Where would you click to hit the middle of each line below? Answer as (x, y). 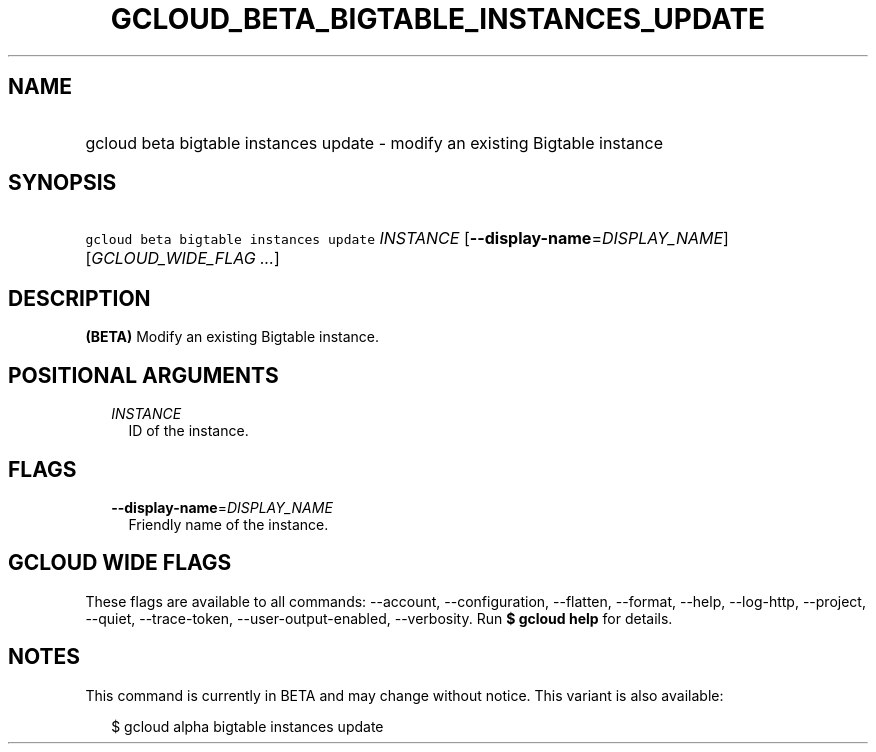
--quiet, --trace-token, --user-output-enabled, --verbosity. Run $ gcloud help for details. (379, 618)
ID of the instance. (188, 431)
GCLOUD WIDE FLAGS (120, 563)
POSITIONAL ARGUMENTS (143, 375)
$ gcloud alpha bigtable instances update (247, 726)
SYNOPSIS (62, 183)
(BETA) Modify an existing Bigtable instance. (232, 337)
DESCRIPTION (79, 298)
